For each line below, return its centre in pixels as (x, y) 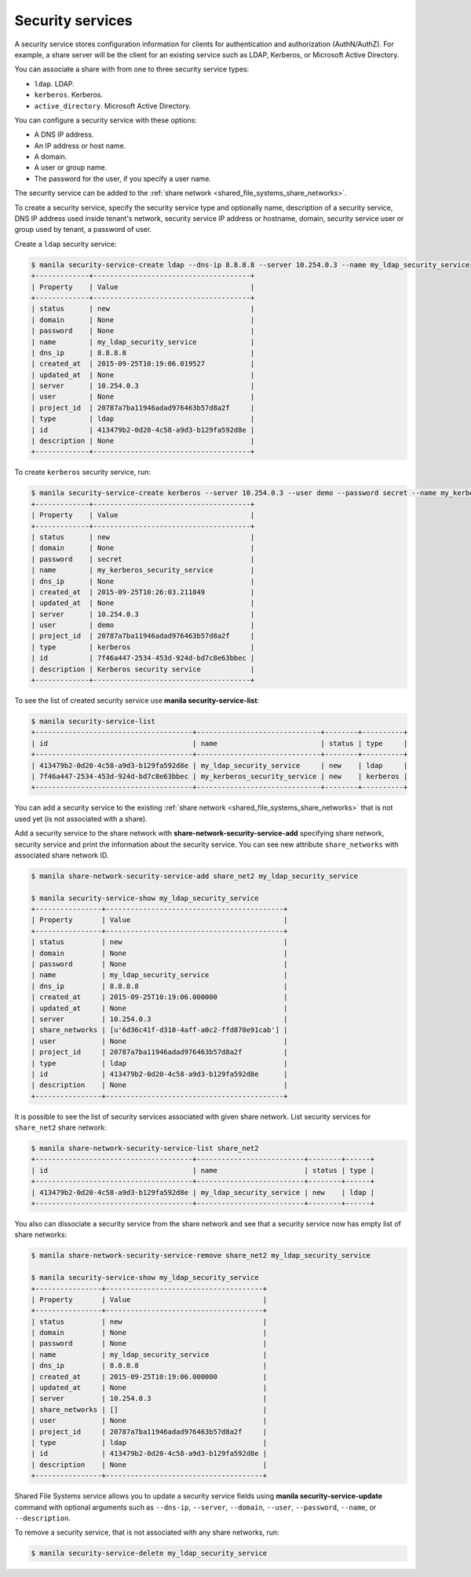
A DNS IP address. (64, 134)
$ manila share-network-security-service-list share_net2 (145, 1149)
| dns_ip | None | (143, 581)
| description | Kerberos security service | (143, 669)
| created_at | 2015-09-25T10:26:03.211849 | (143, 592)
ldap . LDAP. (54, 83)
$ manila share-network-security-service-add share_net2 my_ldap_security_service (195, 876)
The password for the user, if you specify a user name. (123, 178)
